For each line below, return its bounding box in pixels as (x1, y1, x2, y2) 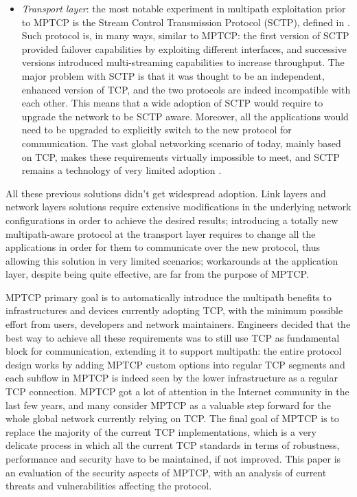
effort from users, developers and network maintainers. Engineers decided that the (5, 317, 351, 331)
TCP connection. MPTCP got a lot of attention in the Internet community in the (5, 384, 349, 399)
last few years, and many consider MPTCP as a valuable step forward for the (5, 397, 331, 412)
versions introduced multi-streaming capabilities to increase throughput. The (21, 55, 345, 69)
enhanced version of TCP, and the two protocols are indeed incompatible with (21, 82, 351, 96)
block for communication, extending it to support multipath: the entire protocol (5, 344, 342, 358)
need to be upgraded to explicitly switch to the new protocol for (21, 122, 292, 137)
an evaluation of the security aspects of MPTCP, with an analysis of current (5, 465, 327, 479)
